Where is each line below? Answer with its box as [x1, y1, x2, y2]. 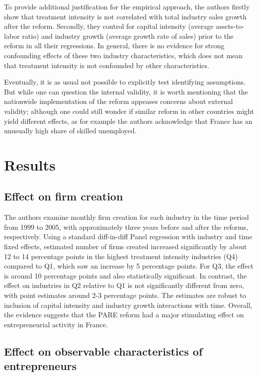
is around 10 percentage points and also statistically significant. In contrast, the [4, 270, 247, 281]
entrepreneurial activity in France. [4, 319, 108, 329]
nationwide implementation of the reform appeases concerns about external [4, 96, 233, 106]
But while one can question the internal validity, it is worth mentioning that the [4, 86, 248, 96]
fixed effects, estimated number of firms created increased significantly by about [4, 241, 247, 252]
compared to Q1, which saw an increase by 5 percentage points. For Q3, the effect [4, 261, 254, 271]
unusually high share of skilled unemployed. [4, 125, 137, 136]
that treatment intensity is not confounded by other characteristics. [4, 60, 209, 70]
